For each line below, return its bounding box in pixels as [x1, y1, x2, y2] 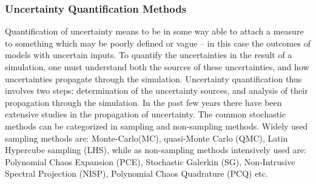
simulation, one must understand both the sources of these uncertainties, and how [5, 61, 309, 73]
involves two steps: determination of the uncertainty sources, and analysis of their [5, 84, 308, 97]
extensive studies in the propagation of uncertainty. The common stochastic [5, 108, 286, 120]
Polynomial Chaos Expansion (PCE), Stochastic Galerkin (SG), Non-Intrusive [5, 155, 295, 168]
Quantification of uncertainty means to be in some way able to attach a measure [5, 25, 304, 38]
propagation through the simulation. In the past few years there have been [5, 96, 282, 108]
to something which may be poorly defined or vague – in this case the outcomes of [5, 36, 311, 49]
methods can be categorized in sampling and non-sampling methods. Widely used [5, 119, 308, 132]
